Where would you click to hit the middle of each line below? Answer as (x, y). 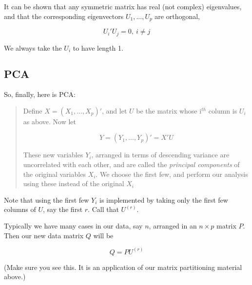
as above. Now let (49, 121)
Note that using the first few (47, 199)
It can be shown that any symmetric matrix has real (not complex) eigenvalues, (123, 6)
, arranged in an (173, 226)
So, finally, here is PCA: (40, 94)
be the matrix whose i (169, 110)
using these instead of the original (74, 183)
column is (223, 110)
